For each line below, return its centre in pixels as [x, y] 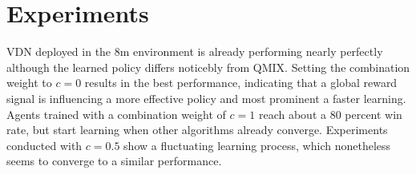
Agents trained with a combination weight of [116, 114]
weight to [29, 83]
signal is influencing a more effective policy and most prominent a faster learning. [206, 98]
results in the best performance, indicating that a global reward [241, 83]
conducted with [44, 145]
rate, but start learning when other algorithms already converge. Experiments [197, 130]
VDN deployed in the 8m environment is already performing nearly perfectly [195, 51]
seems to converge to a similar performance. [114, 161]
